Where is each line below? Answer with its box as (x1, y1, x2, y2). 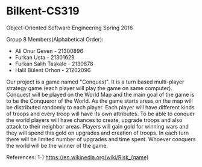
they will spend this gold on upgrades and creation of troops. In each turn (6, 129, 189, 136)
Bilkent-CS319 (6, 4, 80, 18)
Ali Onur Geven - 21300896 (14, 47, 83, 55)
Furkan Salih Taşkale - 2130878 (14, 60, 93, 67)
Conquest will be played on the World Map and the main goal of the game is (6, 91, 195, 98)
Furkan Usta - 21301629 (14, 53, 75, 61)
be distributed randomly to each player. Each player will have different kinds (6, 103, 195, 111)
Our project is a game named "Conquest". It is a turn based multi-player (6, 78, 185, 85)
